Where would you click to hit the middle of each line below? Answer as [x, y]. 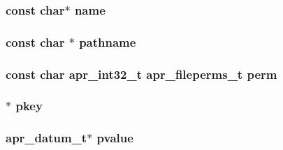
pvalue [115, 138]
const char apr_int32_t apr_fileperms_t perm [141, 74]
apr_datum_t [46, 138]
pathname [108, 42]
